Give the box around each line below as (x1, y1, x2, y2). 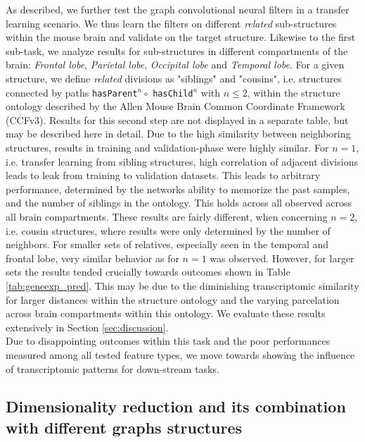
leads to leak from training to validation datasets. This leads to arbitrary (6, 168, 321, 183)
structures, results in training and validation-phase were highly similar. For (6, 140, 329, 154)
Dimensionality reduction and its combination (6, 395, 346, 417)
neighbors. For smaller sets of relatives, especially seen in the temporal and (6, 237, 329, 252)
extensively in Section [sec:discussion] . (6, 319, 169, 334)
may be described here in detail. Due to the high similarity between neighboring (6, 126, 351, 141)
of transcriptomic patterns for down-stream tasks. (6, 361, 219, 376)
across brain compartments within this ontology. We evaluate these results (6, 306, 326, 321)
